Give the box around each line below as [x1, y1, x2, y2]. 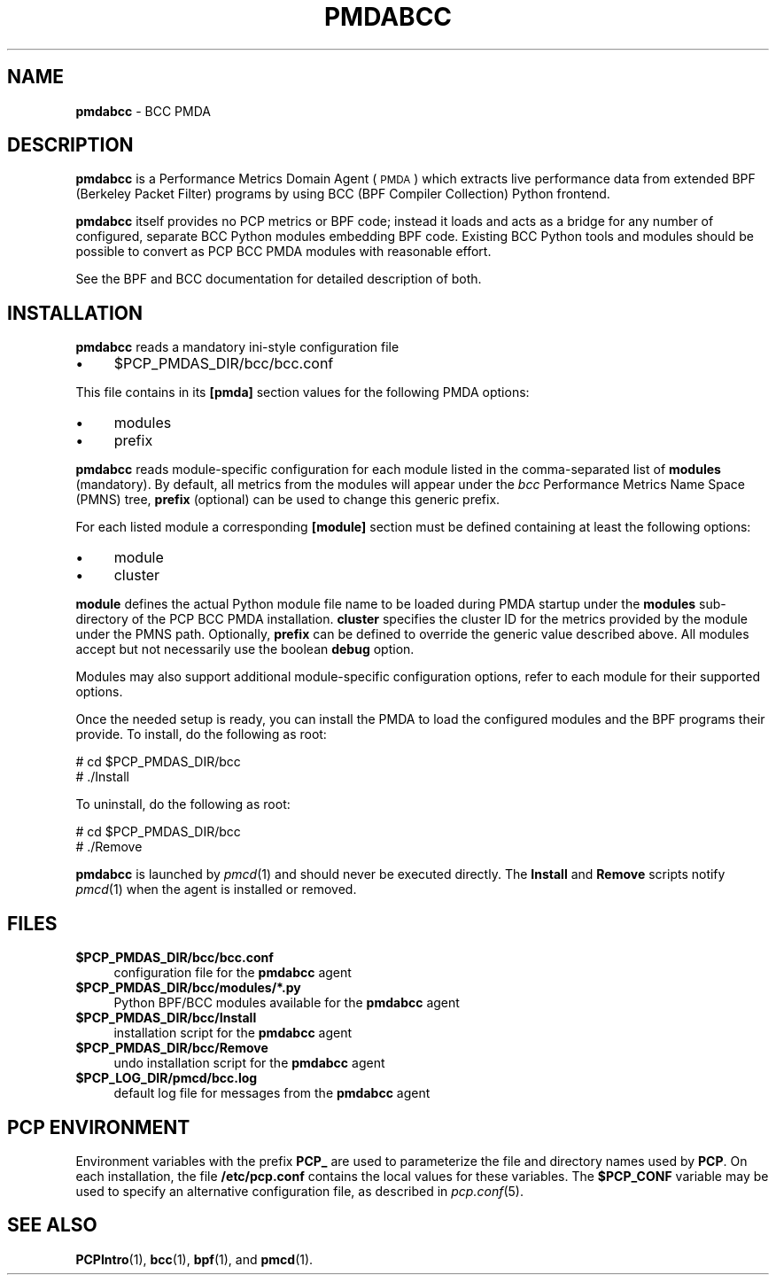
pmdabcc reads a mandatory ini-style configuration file [75, 339, 400, 355]
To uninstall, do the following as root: [75, 796, 291, 812]
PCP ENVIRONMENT [7, 1115, 190, 1138]
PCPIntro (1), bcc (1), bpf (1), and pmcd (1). [75, 1251, 314, 1267]
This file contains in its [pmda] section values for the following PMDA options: [75, 385, 530, 400]
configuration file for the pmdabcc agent [113, 965, 352, 981]
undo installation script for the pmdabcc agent [113, 1055, 385, 1071]
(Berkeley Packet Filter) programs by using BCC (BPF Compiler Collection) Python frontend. [75, 186, 610, 202]
